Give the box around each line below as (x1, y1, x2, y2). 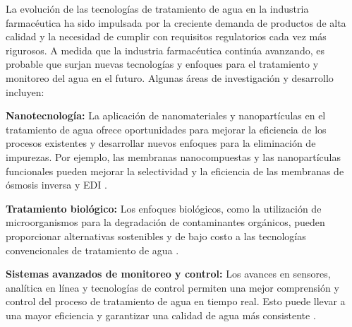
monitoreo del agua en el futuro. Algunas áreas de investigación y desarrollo (6, 70, 334, 85)
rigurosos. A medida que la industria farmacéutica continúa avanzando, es (6, 42, 324, 57)
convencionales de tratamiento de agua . (6, 242, 179, 257)
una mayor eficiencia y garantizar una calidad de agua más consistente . (6, 307, 316, 322)
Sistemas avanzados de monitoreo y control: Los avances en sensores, (6, 266, 331, 281)
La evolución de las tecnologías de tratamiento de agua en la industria (6, 1, 309, 16)
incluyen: (6, 84, 44, 99)
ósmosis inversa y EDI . (6, 177, 107, 192)
